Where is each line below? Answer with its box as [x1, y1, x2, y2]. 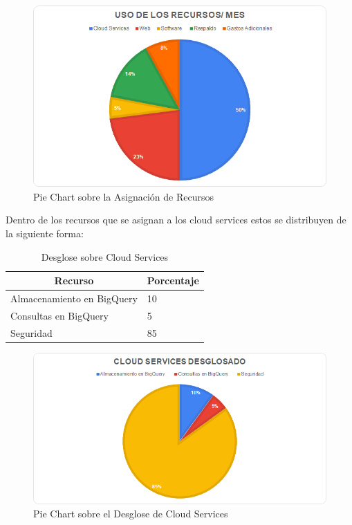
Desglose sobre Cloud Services [41, 249, 169, 264]
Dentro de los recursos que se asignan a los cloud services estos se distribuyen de [6, 212, 346, 227]
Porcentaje [147, 273, 199, 288]
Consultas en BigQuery [10, 308, 109, 322]
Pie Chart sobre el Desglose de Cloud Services [33, 506, 228, 521]
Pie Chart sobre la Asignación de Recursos [33, 189, 214, 203]
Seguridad [10, 325, 53, 340]
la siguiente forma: [6, 225, 84, 240]
